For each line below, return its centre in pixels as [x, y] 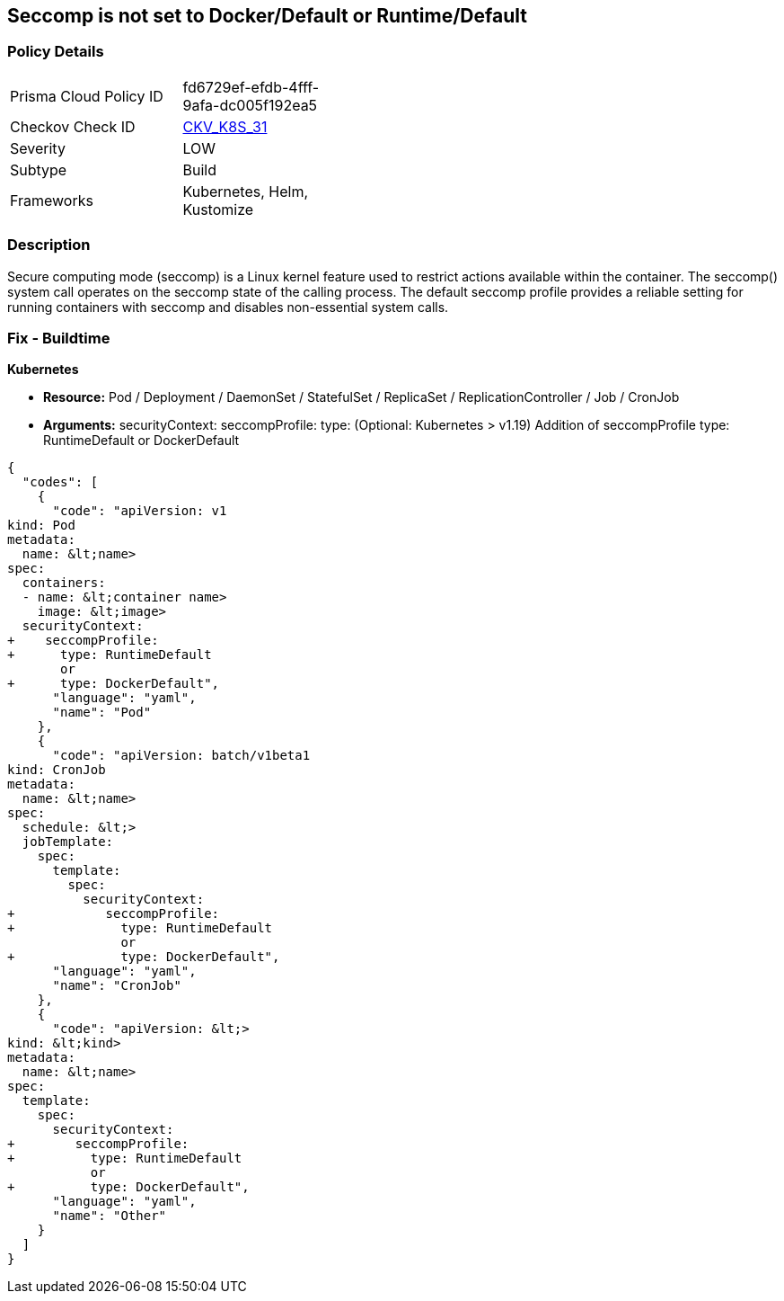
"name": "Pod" [102, 713]
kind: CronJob [57, 770]
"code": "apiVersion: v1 [140, 511]
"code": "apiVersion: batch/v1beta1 [181, 756]
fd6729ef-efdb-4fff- [251, 87]
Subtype [39, 169]
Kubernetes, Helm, [246, 191]
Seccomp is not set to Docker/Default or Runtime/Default [267, 16]
